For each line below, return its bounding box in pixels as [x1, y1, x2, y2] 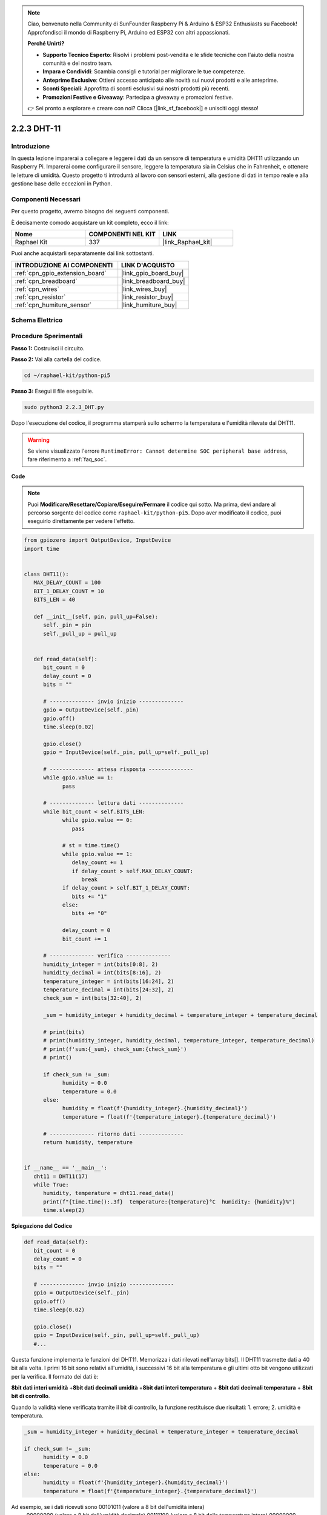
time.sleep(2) [43, 1207, 85, 1214]
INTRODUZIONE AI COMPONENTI [15, 261, 113, 269]
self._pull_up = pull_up [43, 630, 117, 637]
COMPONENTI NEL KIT [88, 230, 156, 239]
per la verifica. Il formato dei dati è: [11, 1373, 99, 1380]
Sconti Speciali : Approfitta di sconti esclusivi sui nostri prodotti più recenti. [42, 85, 230, 92]
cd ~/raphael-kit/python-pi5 [24, 372, 111, 379]
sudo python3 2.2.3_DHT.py [24, 404, 104, 411]
